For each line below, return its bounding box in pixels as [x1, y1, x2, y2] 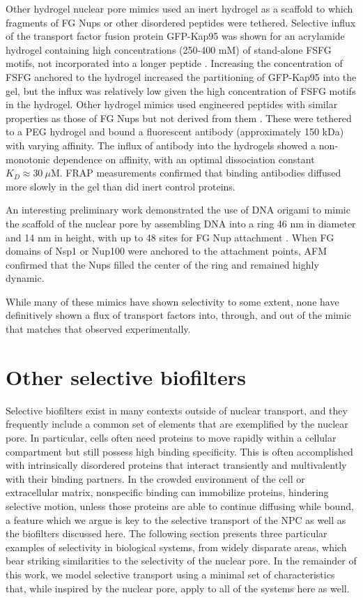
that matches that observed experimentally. [6, 322, 191, 336]
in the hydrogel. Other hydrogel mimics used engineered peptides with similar [6, 97, 338, 112]
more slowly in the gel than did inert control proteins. [6, 179, 235, 193]
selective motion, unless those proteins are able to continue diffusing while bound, [6, 498, 354, 513]
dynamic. [6, 271, 45, 285]
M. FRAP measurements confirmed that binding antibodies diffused [50, 165, 341, 180]
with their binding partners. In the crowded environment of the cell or [6, 471, 305, 486]
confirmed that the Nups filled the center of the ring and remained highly [6, 257, 319, 271]
